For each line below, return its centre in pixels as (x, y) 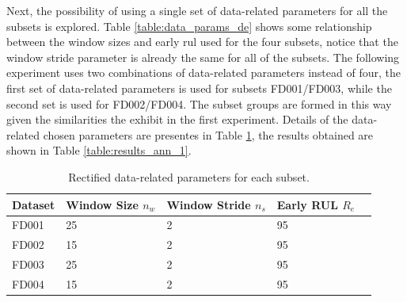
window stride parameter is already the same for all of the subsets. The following (203, 57)
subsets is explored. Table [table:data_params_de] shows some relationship (189, 26)
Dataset (34, 204)
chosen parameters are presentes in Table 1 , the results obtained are (208, 134)
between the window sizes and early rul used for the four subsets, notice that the (202, 42)
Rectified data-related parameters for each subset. (189, 176)
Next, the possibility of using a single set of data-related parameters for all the (197, 10)
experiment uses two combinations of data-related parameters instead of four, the (203, 73)
